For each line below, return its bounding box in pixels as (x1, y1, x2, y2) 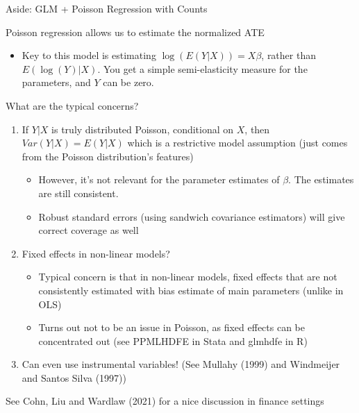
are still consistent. (38, 185, 119, 200)
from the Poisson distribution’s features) (22, 149, 194, 163)
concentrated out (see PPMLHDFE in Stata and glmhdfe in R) (38, 333, 308, 348)
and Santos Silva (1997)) (22, 370, 127, 385)
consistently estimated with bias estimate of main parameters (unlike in (38, 283, 344, 297)
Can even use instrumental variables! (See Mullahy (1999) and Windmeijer (22, 357, 340, 371)
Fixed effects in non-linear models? (22, 246, 170, 260)
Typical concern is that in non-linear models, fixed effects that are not (38, 269, 337, 284)
